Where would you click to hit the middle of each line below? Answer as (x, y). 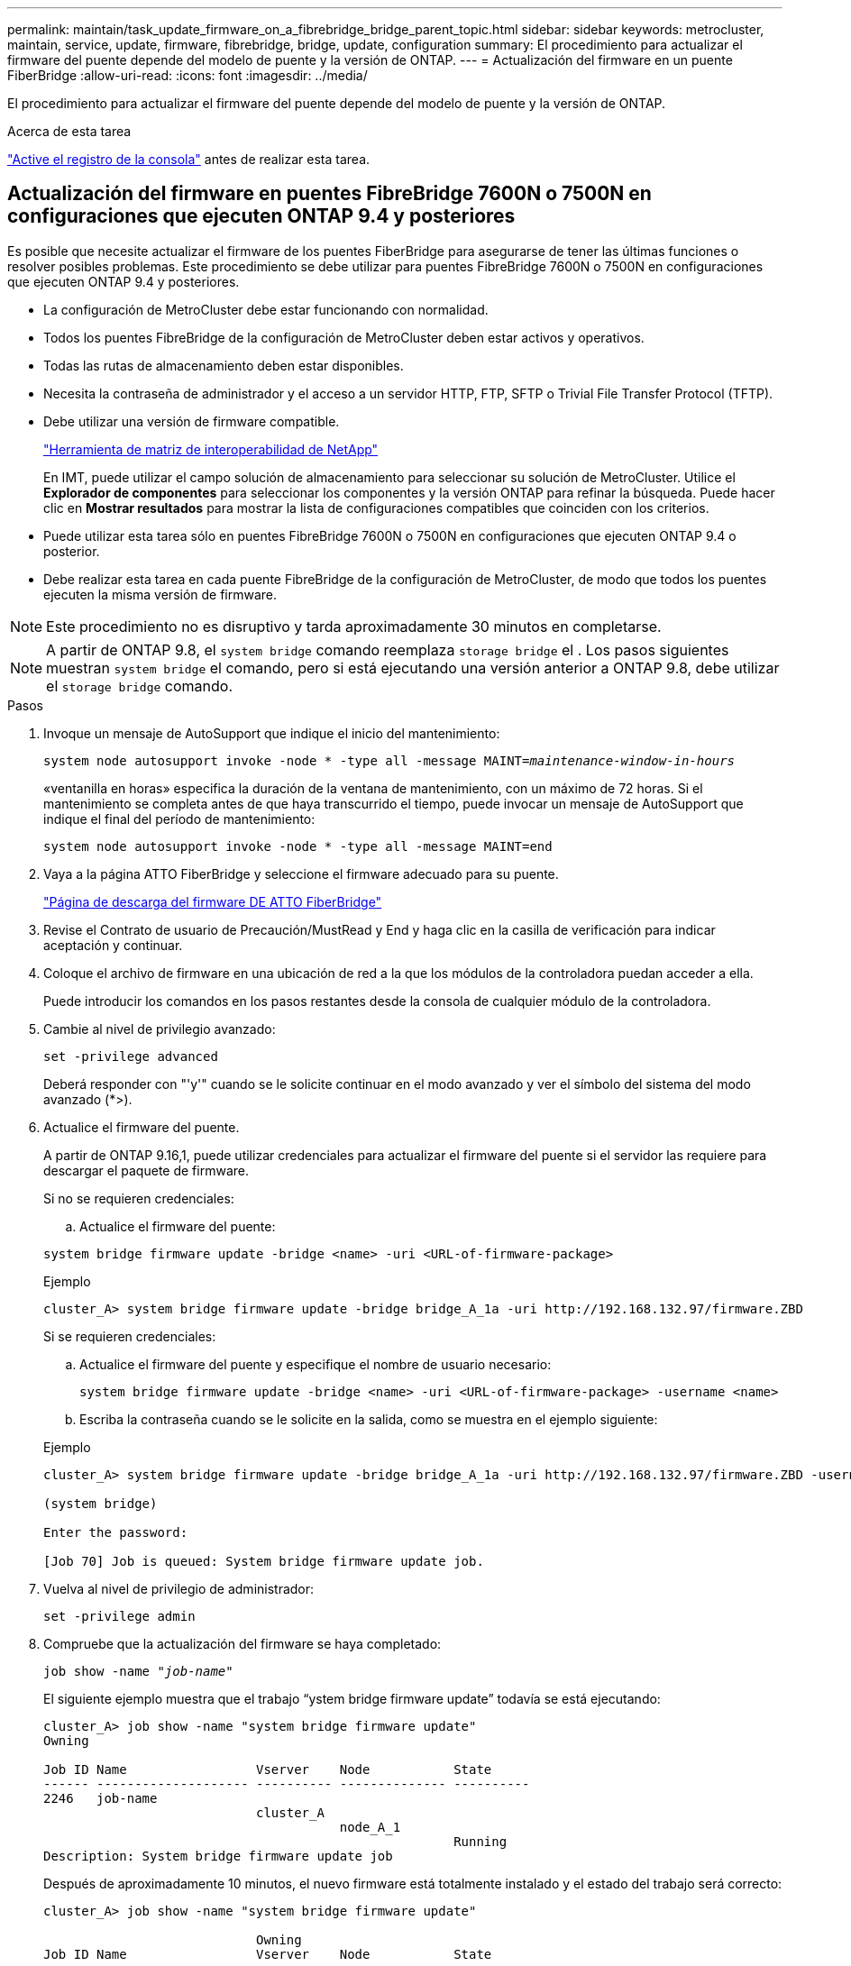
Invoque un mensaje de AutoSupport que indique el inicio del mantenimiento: (272, 733)
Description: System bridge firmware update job (218, 1856)
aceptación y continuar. (113, 945)
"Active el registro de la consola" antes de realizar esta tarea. (189, 159)
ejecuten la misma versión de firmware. (160, 594)
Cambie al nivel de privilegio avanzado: (160, 1029)
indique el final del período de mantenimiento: (179, 818)
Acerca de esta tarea (69, 131)
